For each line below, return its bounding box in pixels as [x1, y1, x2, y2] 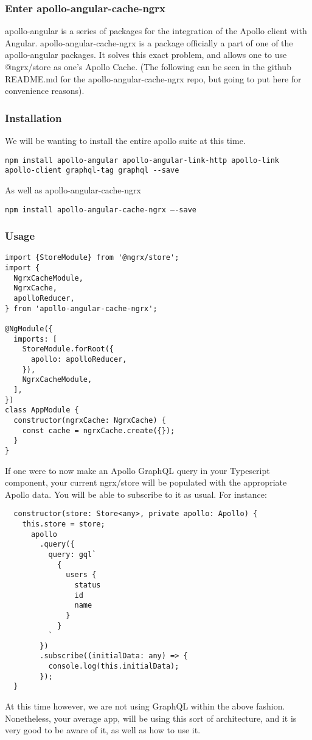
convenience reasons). [5, 84, 85, 97]
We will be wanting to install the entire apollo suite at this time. [5, 134, 246, 146]
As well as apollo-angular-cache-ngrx [5, 183, 141, 196]
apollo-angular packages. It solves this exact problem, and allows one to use [5, 48, 287, 61]
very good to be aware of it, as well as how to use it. [5, 724, 201, 736]
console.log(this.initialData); [48, 662, 179, 671]
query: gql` [48, 550, 97, 559]
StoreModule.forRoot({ [22, 345, 114, 354]
